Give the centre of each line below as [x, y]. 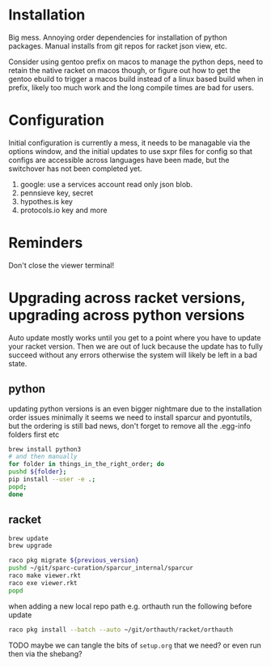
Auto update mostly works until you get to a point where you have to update [135, 337]
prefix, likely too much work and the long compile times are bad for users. [131, 88]
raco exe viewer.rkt [43, 583]
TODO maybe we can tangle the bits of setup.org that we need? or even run [135, 645]
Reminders [46, 243]
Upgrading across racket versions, [127, 298]
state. [18, 363]
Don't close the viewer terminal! [61, 265]
